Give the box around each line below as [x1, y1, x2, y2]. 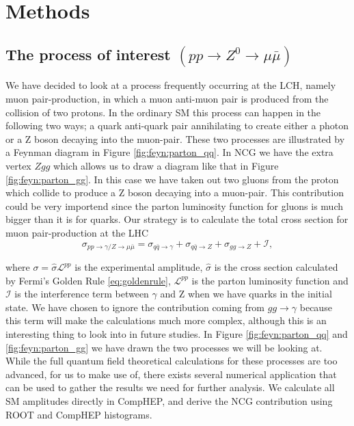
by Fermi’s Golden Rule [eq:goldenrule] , [5, 273, 171, 287]
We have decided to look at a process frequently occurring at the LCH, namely [5, 78, 336, 92]
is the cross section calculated [214, 260, 338, 274]
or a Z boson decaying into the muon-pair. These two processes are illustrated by [5, 131, 345, 146]
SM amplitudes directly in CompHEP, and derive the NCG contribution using [5, 393, 333, 408]
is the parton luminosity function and [191, 273, 349, 287]
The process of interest [5, 43, 171, 64]
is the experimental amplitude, [74, 260, 203, 274]
